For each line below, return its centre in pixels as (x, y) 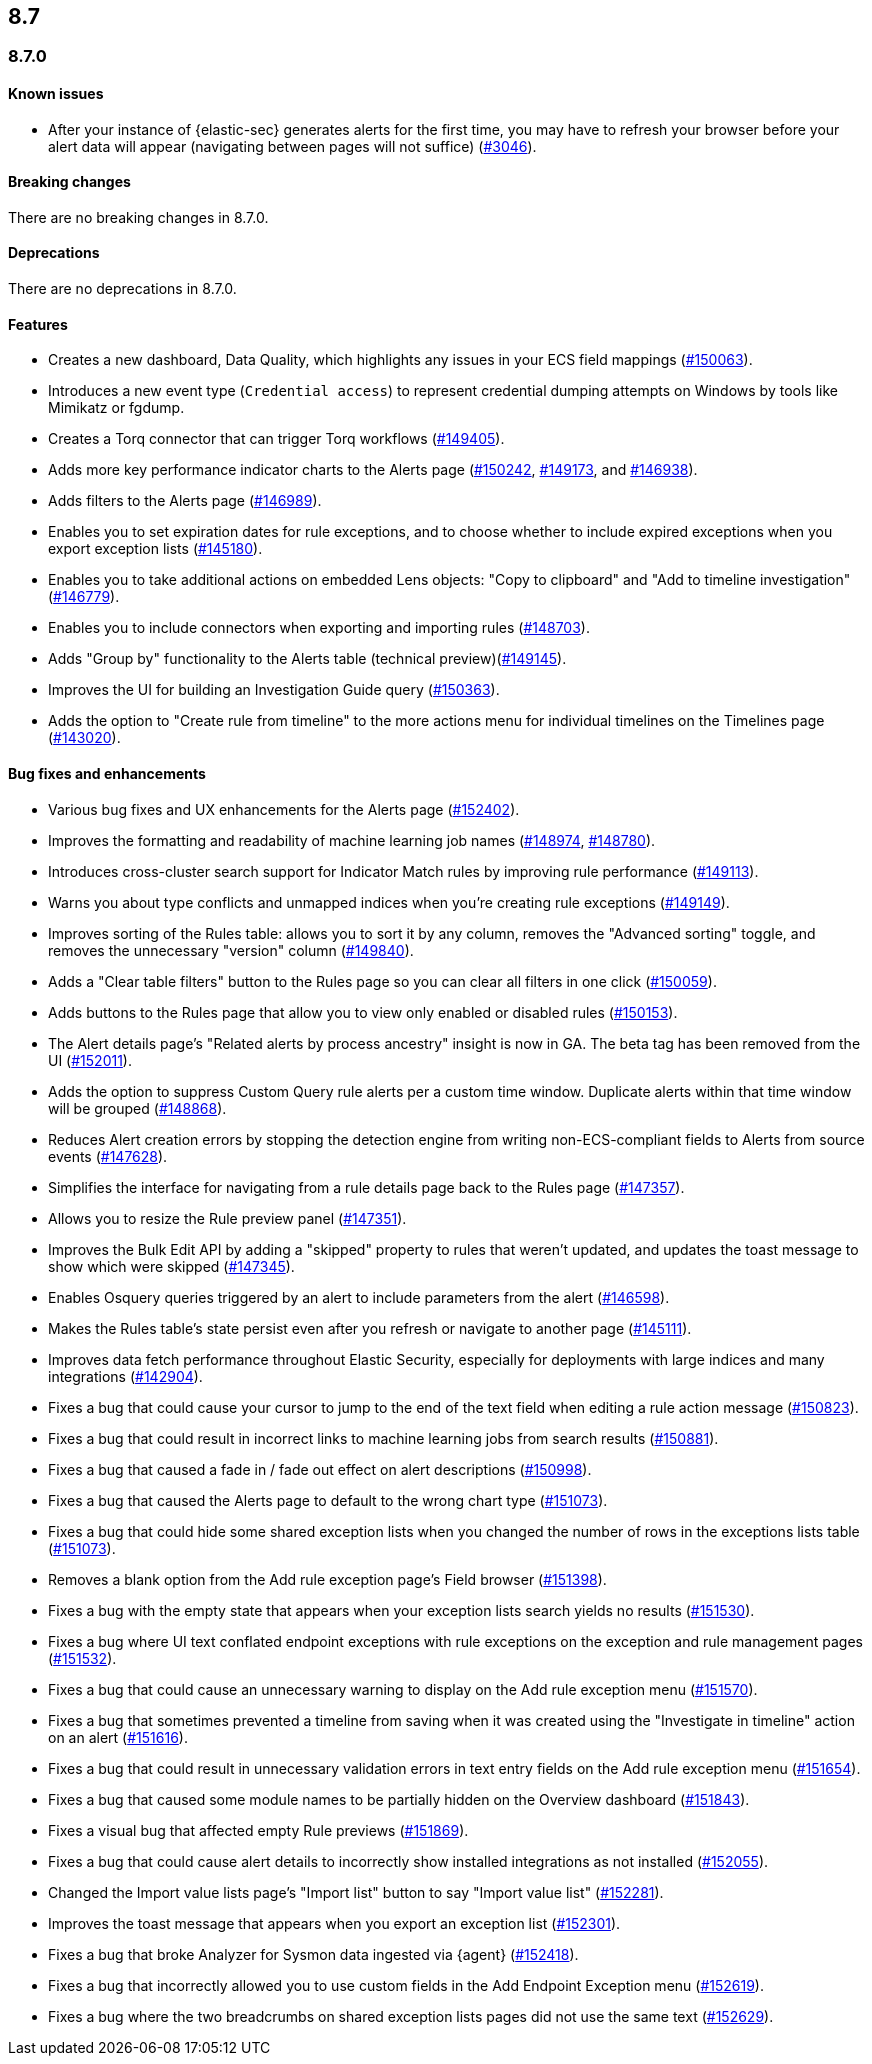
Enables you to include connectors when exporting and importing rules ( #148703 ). (319, 628)
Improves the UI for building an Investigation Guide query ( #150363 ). (274, 690)
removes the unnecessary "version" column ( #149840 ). (231, 950)
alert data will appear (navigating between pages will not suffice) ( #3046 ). (292, 146)
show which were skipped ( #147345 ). (171, 1266)
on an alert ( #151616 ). (118, 1737)
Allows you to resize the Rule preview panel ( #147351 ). (227, 1218)
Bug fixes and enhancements (107, 773)
